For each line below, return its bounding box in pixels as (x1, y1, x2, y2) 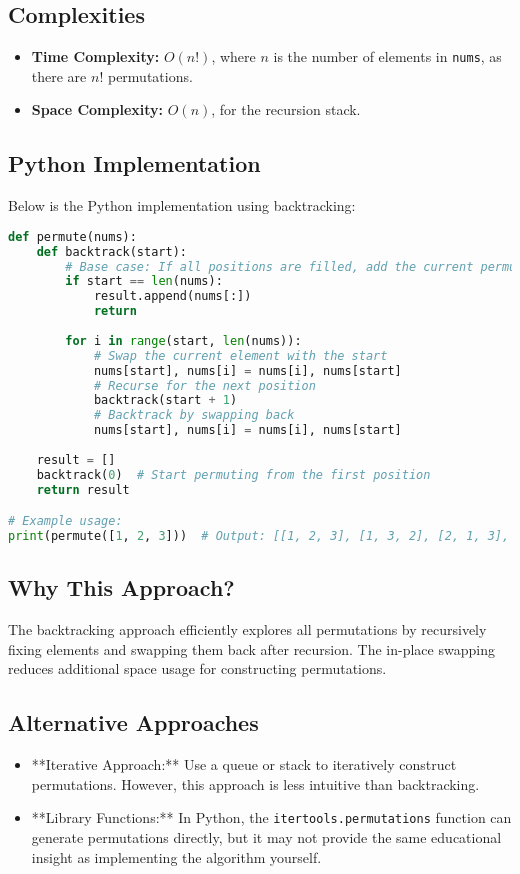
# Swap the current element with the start (93, 348, 388, 363)
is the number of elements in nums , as (273, 46, 502, 67)
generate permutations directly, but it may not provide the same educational (31, 827, 502, 848)
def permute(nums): (8, 229, 137, 244)
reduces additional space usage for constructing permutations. (8, 658, 387, 679)
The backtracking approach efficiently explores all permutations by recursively (8, 619, 487, 640)
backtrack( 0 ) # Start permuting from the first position (36, 467, 431, 482)
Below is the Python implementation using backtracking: (8, 195, 356, 216)
